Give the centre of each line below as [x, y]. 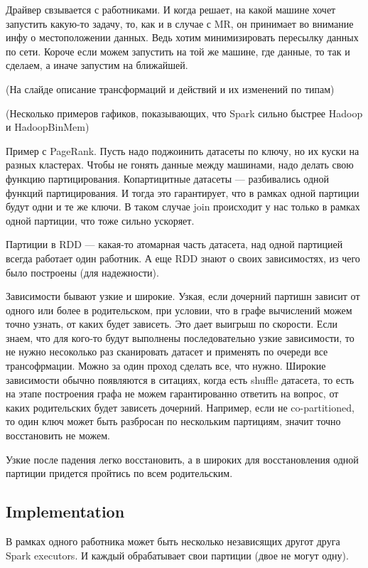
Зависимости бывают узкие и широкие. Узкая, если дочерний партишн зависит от [183, 296]
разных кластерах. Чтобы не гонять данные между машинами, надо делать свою [180, 165]
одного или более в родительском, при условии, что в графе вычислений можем [179, 310]
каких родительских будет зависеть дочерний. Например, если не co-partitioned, [180, 407]
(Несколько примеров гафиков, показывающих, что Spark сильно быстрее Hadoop [184, 113]
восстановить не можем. [58, 435]
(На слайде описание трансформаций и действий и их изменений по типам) [170, 89]
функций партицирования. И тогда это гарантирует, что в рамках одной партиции [183, 192]
